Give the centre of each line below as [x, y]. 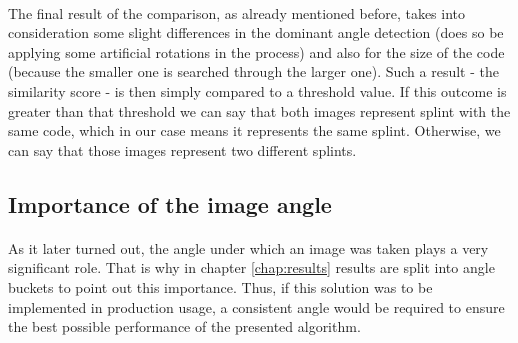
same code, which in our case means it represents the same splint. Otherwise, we [254, 130]
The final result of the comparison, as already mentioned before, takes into [237, 12]
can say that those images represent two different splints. [182, 149]
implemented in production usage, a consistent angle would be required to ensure [256, 306]
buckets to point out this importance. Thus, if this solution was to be [220, 286]
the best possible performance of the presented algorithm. [184, 326]
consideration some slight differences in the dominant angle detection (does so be [256, 32]
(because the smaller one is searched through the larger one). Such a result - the [253, 71]
